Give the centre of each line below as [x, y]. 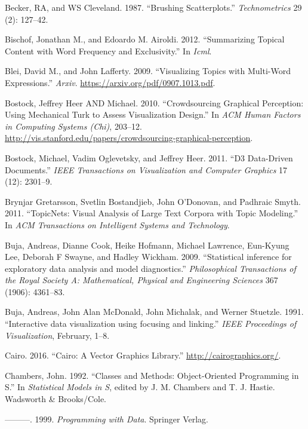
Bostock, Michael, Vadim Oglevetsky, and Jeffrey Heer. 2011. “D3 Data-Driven [149, 157]
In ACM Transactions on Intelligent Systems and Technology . [117, 224]
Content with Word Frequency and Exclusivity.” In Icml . [108, 50]
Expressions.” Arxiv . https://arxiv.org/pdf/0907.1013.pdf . [110, 82]
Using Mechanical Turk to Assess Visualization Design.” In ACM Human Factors [153, 114]
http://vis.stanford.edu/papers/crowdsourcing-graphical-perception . [129, 138]
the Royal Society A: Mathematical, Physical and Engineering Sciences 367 [141, 280]
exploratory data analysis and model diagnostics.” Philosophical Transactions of [150, 268]
